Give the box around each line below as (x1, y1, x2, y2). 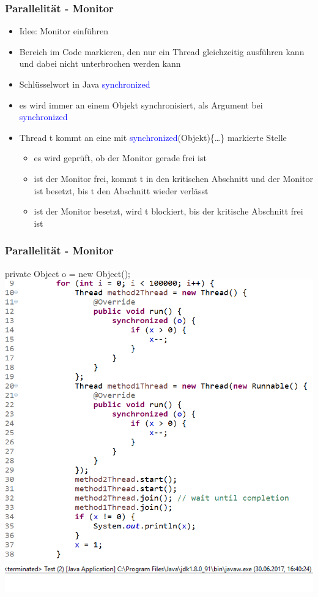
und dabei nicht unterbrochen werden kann (19, 57, 181, 70)
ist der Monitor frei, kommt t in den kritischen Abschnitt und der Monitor (34, 172, 313, 184)
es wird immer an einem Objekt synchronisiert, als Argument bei (19, 98, 263, 111)
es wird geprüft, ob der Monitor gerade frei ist (34, 151, 207, 164)
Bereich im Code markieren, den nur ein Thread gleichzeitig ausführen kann (19, 45, 305, 58)
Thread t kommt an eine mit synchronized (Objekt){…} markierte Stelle (19, 131, 287, 143)
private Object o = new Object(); (5, 267, 130, 279)
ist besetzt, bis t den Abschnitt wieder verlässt (34, 184, 209, 197)
